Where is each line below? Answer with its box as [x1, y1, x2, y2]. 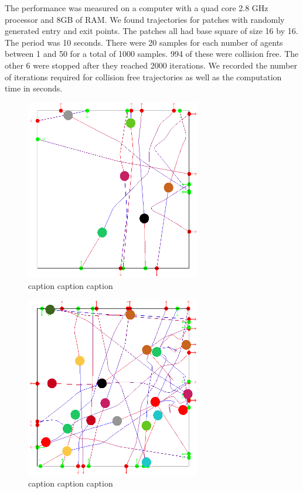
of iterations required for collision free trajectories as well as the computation [5, 70, 282, 83]
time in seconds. [5, 82, 63, 94]
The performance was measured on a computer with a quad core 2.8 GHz [5, 2, 268, 13]
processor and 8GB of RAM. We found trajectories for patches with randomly [5, 13, 285, 25]
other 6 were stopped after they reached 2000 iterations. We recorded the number [5, 59, 297, 71]
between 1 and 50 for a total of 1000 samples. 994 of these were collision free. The [5, 47, 299, 60]
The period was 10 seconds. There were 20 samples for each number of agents [5, 36, 283, 48]
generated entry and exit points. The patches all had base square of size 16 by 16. [5, 25, 298, 37]
